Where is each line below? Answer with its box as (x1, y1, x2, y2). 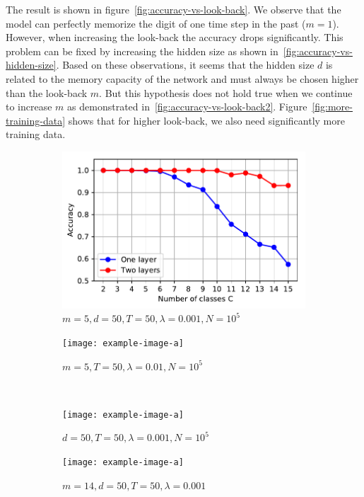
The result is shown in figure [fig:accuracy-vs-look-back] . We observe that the (6, 2, 341, 16)
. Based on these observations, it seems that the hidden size (56, 57, 315, 72)
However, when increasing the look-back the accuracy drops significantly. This (6, 30, 344, 45)
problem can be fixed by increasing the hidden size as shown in (6, 43, 278, 58)
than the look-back (6, 85, 88, 100)
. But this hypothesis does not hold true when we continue (99, 85, 353, 100)
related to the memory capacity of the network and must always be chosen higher (6, 71, 359, 86)
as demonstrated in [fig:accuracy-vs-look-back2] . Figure (67, 99, 307, 114)
